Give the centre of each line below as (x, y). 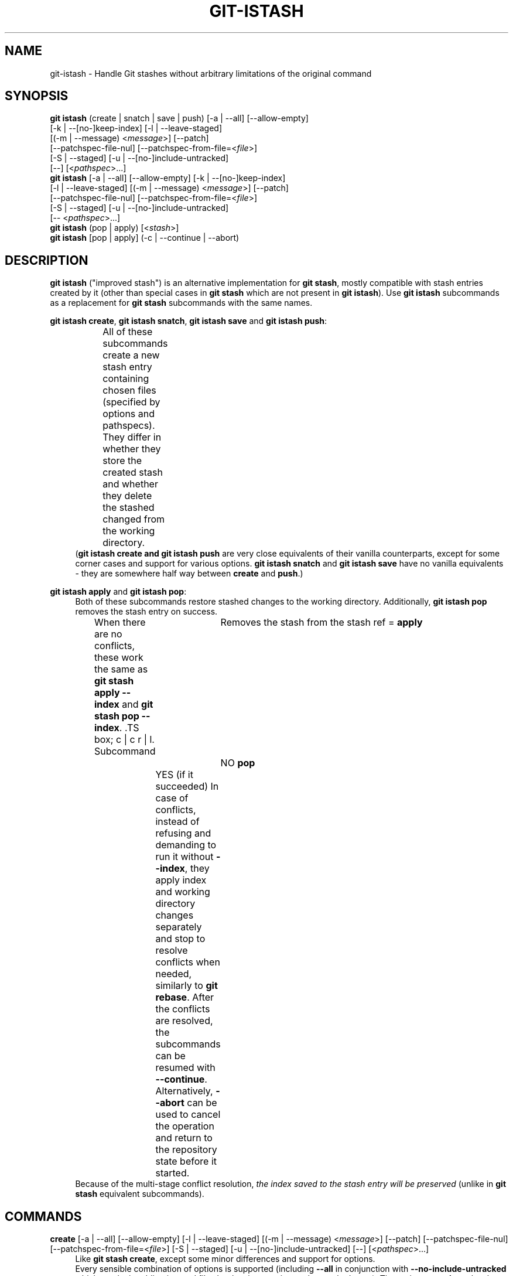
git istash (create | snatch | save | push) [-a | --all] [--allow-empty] (179, 118)
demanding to (186, 845)
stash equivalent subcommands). (140, 1194)
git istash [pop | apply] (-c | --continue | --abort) (145, 238)
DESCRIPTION (47, 260)
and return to (184, 1138)
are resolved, (184, 1021)
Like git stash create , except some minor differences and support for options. (225, 1259)
